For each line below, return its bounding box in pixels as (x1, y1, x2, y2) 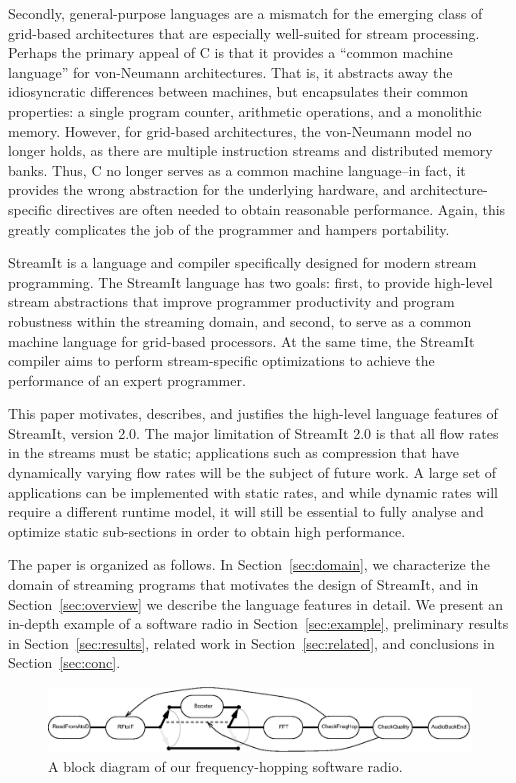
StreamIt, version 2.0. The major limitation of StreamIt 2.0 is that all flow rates (8, 422, 499, 443)
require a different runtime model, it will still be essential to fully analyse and (8, 501, 484, 522)
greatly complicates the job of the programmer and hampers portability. (8, 218, 450, 239)
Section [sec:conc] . (8, 652, 121, 673)
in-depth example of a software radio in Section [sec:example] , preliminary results (8, 613, 509, 634)
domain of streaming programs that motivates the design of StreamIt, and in (8, 574, 479, 595)
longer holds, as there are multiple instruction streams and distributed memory (8, 140, 493, 161)
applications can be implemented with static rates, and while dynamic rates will (8, 481, 498, 502)
